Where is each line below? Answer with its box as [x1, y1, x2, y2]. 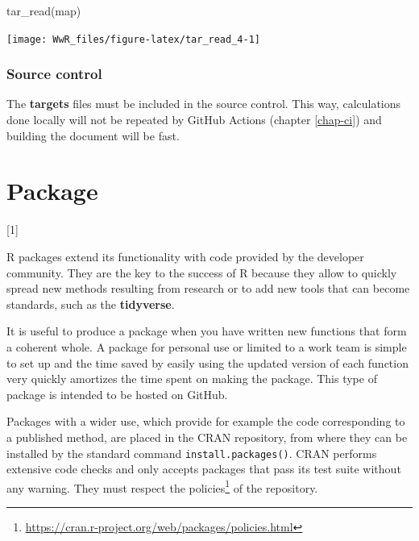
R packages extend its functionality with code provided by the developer [6, 248, 364, 264]
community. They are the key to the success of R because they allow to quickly [6, 264, 397, 281]
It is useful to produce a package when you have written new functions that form [6, 323, 407, 339]
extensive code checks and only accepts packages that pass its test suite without [6, 460, 401, 477]
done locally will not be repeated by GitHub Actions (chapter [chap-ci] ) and [6, 111, 382, 128]
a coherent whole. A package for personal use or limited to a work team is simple [6, 338, 407, 355]
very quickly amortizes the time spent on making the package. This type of [6, 370, 377, 387]
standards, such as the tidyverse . [6, 295, 175, 312]
